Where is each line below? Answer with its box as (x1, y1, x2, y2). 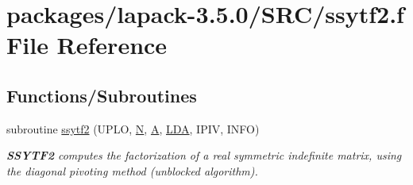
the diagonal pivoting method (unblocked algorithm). (6, 162, 258, 179)
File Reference (6, 29, 168, 61)
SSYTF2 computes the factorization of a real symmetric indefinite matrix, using (6, 147, 402, 164)
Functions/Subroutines (6, 83, 197, 107)
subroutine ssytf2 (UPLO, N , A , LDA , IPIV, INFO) (6, 120, 260, 137)
